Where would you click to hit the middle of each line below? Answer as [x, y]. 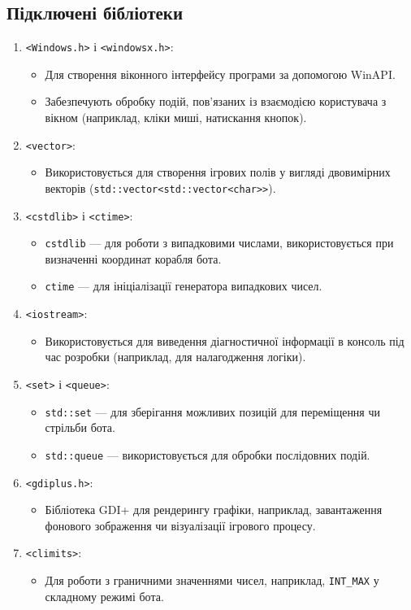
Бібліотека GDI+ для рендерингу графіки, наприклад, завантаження [214, 510]
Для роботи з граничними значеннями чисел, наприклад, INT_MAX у [212, 580]
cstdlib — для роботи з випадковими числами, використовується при [219, 243]
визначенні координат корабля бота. [133, 258]
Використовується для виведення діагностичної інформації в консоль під [225, 340]
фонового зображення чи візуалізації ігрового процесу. [180, 525]
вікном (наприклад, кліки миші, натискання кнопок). [176, 118]
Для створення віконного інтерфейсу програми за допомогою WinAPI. [220, 74]
